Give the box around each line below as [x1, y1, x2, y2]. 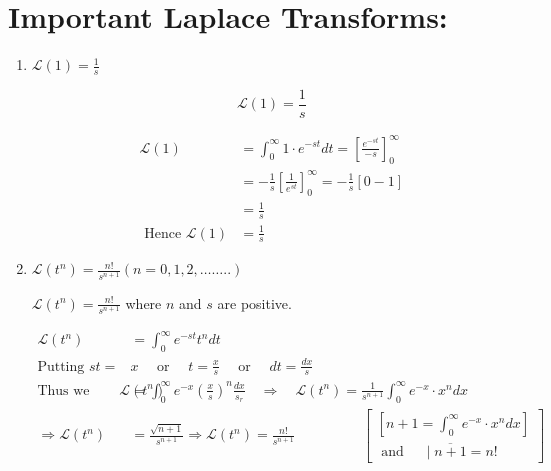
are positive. [217, 292, 292, 313]
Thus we [37, 383, 90, 398]
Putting [37, 359, 85, 374]
